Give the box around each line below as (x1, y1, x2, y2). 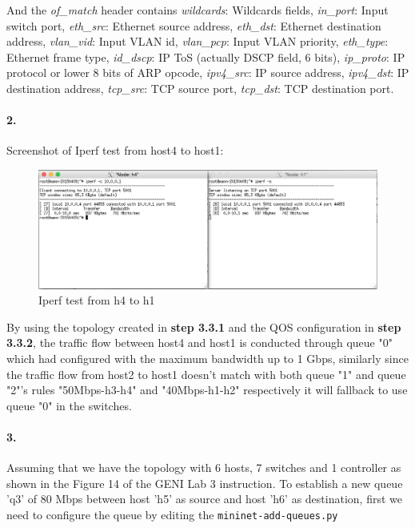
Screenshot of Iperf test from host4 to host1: (6, 142, 224, 159)
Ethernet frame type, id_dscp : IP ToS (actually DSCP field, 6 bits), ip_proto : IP (6, 48, 405, 65)
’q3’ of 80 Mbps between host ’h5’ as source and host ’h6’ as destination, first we (6, 490, 402, 507)
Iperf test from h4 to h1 (38, 292, 155, 308)
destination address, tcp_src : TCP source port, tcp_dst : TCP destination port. (6, 79, 394, 96)
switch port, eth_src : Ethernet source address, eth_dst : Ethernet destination (6, 17, 381, 34)
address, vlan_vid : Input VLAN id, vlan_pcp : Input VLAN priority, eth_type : (6, 33, 389, 50)
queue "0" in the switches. (6, 397, 132, 413)
